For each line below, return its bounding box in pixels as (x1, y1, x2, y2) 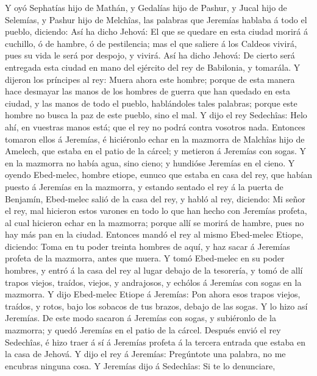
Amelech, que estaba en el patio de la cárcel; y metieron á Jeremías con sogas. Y (5, 144, 307, 157)
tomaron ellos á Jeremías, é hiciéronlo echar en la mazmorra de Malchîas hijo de (5, 132, 305, 145)
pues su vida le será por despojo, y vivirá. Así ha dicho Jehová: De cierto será (5, 49, 295, 62)
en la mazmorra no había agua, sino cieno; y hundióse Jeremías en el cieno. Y (5, 156, 295, 169)
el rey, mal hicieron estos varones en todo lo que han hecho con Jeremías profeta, (5, 204, 307, 217)
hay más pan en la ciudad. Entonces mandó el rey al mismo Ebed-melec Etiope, (5, 228, 304, 241)
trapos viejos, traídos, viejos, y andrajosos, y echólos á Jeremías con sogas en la (5, 275, 302, 288)
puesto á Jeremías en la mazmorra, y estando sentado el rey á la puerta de (5, 180, 283, 193)
